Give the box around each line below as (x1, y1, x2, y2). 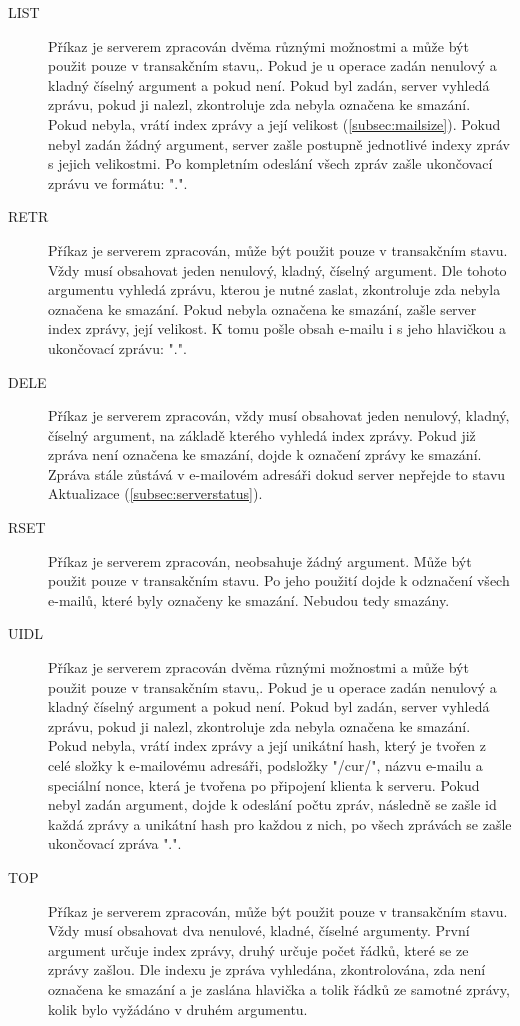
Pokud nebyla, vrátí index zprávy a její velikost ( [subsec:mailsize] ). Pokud (48, 113, 501, 134)
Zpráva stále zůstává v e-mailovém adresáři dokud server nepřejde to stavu (48, 463, 506, 484)
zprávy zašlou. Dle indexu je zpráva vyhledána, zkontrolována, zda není (48, 959, 486, 980)
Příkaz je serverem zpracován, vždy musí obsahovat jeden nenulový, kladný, (48, 405, 510, 426)
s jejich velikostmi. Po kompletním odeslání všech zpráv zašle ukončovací (48, 153, 493, 174)
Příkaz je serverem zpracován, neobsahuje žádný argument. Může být (48, 550, 472, 571)
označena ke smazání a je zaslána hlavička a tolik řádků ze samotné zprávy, (48, 978, 510, 999)
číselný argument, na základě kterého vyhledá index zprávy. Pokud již (48, 424, 476, 445)
